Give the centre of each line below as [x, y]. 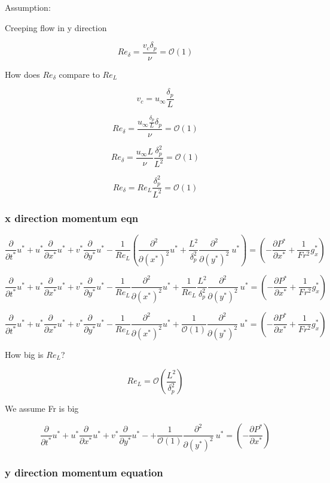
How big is [24, 354]
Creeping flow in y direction [56, 27]
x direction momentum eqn [72, 218]
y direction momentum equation [84, 472]
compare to [79, 74]
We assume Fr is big [42, 408]
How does [22, 74]
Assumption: [28, 7]
